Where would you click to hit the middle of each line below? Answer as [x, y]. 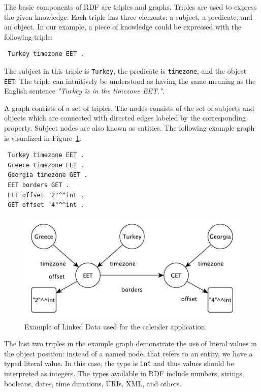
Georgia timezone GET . [48, 175]
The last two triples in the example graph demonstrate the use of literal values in [130, 343]
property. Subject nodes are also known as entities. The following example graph [129, 128]
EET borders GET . [39, 185]
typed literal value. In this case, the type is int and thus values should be [119, 363]
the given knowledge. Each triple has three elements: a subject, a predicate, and [128, 17]
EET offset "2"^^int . [46, 195]
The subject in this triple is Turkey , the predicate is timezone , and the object [125, 70]
